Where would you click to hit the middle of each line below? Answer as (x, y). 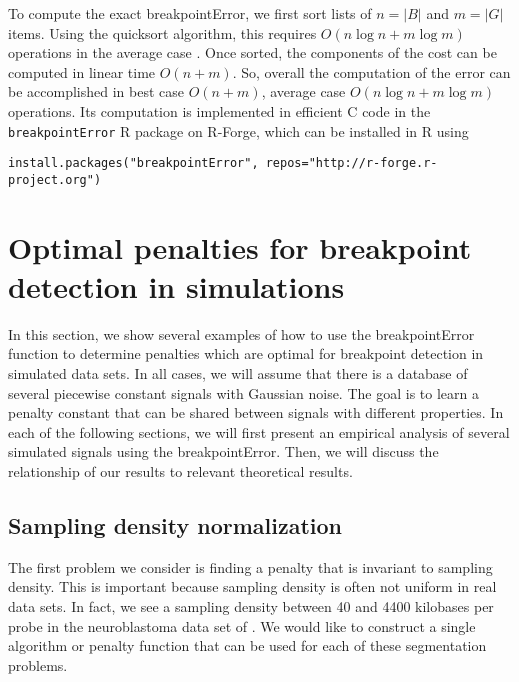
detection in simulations (176, 285)
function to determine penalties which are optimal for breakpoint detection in (246, 353)
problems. (38, 664)
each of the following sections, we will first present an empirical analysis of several (259, 431)
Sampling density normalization (175, 524)
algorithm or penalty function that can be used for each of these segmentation (247, 645)
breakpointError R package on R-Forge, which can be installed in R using (238, 130)
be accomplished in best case (96, 91)
